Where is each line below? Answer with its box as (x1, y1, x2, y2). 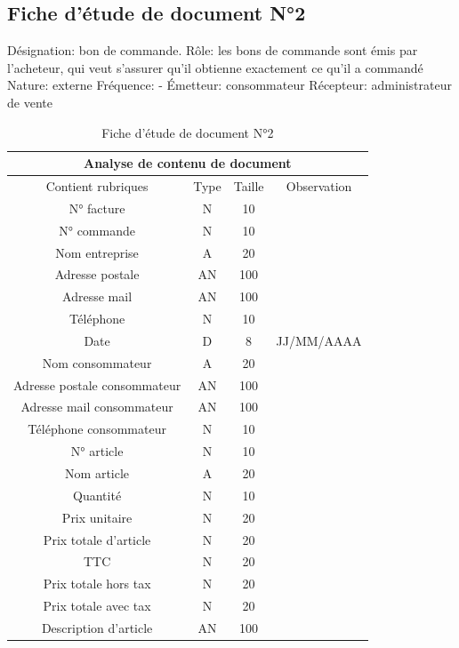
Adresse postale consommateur (13, 375, 181, 394)
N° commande (59, 220, 135, 239)
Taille (233, 177, 264, 196)
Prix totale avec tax (43, 596, 151, 615)
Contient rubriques (45, 177, 149, 196)
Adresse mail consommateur (20, 397, 173, 416)
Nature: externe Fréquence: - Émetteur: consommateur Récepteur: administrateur (7, 76, 452, 94)
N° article (70, 442, 124, 460)
